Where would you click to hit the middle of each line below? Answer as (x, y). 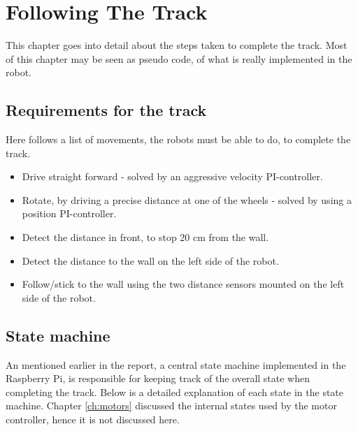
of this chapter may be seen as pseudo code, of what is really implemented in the (179, 58)
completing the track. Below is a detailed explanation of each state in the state (175, 392)
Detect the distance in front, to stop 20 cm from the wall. (145, 237)
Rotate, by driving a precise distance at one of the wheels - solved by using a (187, 199)
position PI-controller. (69, 213)
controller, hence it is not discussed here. (93, 419)
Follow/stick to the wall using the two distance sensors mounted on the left (183, 284)
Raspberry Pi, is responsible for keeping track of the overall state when (158, 378)
